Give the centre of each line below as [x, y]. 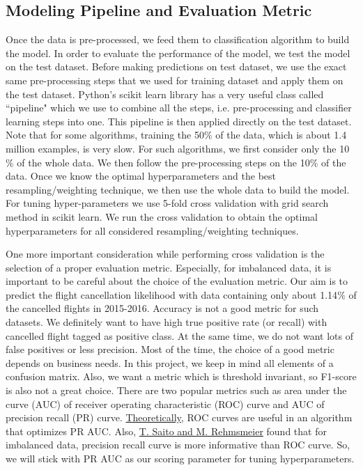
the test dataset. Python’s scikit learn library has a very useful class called [165, 94]
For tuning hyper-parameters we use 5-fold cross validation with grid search [167, 203]
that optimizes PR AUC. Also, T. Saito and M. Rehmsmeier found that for [166, 431]
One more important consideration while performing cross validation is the [165, 254]
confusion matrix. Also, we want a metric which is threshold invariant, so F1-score [181, 376]
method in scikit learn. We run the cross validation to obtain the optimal [162, 216]
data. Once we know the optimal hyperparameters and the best [141, 176]
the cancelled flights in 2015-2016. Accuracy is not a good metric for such [162, 308]
